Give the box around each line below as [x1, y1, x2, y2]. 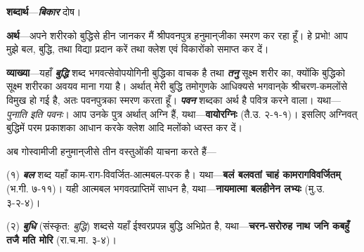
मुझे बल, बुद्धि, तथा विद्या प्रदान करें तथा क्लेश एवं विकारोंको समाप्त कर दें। [6, 41, 269, 56]
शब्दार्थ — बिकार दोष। [6, 4, 82, 18]
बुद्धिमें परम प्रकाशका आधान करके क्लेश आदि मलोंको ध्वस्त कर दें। [6, 120, 242, 135]
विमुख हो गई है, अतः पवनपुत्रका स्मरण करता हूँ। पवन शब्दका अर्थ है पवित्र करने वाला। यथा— [6, 92, 341, 107]
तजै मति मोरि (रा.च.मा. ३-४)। [6, 232, 117, 246]
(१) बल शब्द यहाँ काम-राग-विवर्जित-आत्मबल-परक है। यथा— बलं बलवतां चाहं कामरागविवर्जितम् [6, 167, 341, 182]
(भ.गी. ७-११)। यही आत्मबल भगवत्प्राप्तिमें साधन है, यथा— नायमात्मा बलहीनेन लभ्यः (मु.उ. [6, 180, 325, 195]
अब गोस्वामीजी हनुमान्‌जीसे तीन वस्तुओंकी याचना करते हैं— [6, 143, 216, 158]
